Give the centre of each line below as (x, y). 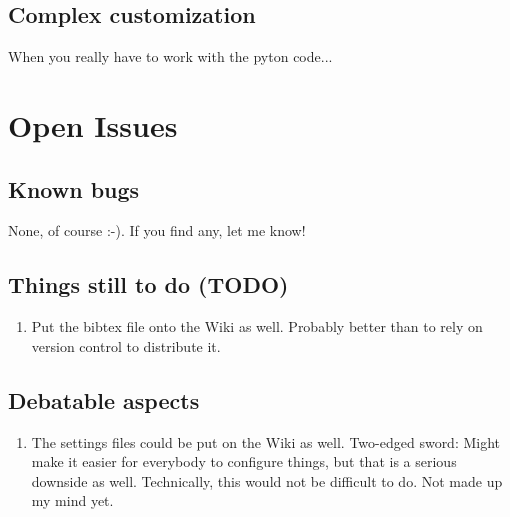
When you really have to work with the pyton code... (170, 56)
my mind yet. (72, 500)
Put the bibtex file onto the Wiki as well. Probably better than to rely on (257, 326)
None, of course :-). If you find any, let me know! (157, 230)
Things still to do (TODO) (148, 284)
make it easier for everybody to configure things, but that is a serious (244, 461)
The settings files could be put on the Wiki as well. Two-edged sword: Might (266, 441)
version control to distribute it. (126, 345)
